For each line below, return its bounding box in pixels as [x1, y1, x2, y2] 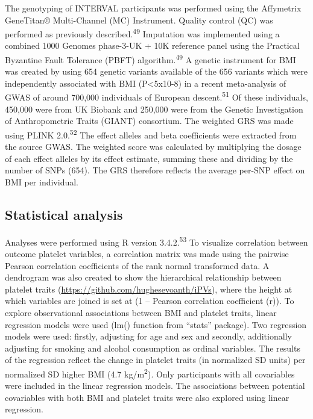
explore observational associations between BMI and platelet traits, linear [5, 306, 277, 318]
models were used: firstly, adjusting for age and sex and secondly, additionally [5, 330, 292, 343]
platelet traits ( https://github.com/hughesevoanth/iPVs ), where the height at [5, 282, 292, 295]
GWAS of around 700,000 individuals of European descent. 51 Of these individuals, [5, 89, 308, 104]
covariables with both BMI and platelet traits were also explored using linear [5, 391, 289, 403]
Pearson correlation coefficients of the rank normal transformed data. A [5, 259, 270, 272]
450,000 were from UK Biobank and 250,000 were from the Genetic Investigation [5, 102, 303, 115]
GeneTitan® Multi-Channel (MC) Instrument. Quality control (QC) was [5, 13, 273, 26]
